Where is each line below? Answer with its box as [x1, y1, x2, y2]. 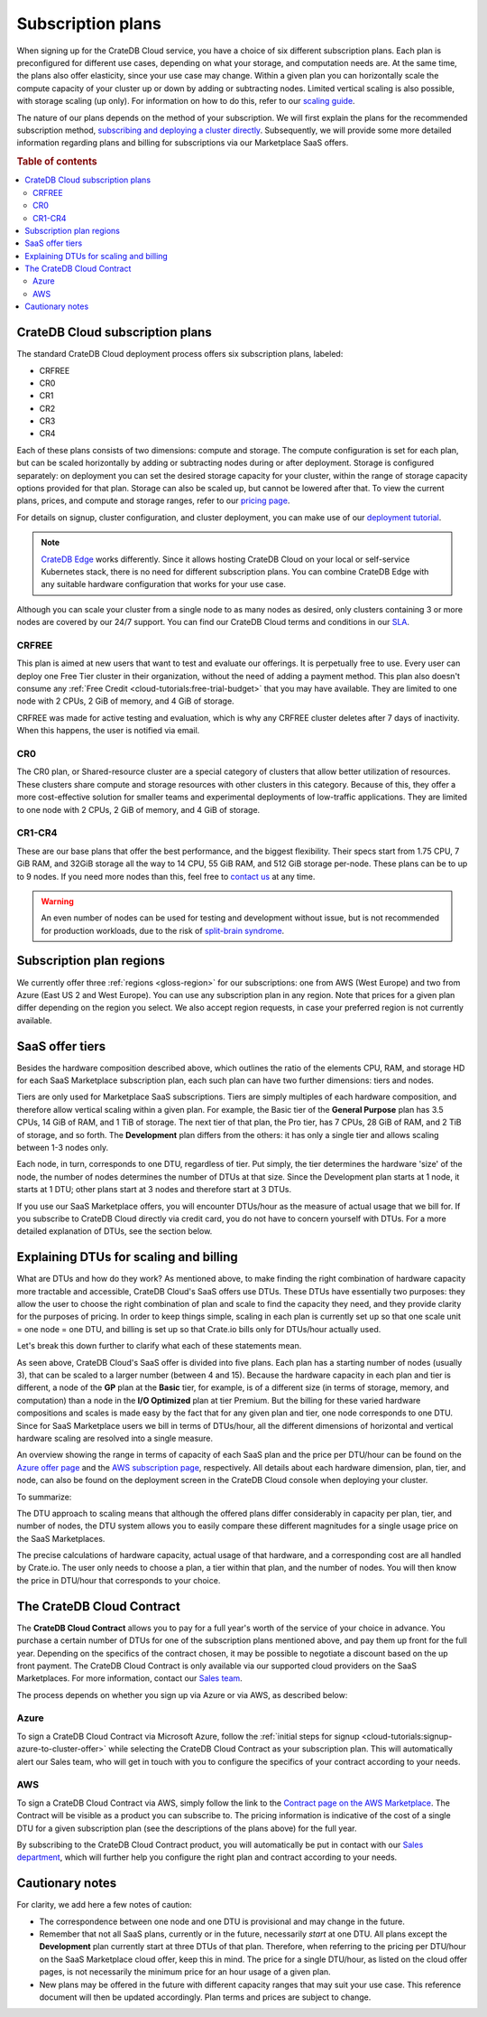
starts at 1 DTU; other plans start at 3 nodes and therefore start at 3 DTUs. [16, 1184, 292, 1195]
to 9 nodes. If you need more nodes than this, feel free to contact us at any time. [16, 871, 316, 882]
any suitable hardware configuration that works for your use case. [41, 579, 286, 590]
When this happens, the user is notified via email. [16, 725, 200, 736]
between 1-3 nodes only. [16, 1143, 108, 1153]
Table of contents [16, 155, 98, 168]
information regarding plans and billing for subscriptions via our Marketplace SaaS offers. [16, 137, 349, 148]
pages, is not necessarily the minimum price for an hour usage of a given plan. [39, 1966, 331, 1977]
